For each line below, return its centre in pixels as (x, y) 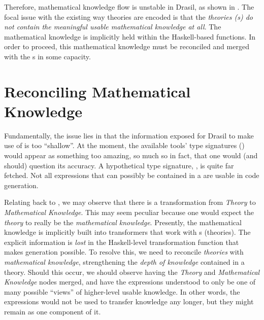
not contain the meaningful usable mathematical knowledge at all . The (113, 27)
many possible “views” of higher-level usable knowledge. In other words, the (122, 291)
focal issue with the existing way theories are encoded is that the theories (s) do (128, 16)
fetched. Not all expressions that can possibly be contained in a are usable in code (132, 175)
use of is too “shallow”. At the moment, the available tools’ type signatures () (124, 145)
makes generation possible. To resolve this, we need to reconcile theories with (124, 252)
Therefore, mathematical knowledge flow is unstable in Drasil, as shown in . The (129, 7)
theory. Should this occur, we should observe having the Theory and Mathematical (132, 272)
